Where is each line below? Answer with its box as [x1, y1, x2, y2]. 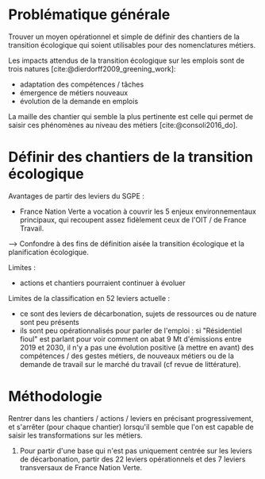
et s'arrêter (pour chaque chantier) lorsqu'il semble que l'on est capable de [8, 422, 254, 431]
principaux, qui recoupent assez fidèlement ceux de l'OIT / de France [19, 214, 247, 224]
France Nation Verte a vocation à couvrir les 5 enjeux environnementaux [19, 207, 256, 216]
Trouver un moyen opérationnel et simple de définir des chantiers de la [8, 32, 240, 41]
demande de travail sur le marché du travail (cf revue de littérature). [19, 359, 241, 369]
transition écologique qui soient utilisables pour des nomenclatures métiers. [8, 40, 256, 49]
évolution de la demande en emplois [19, 96, 139, 106]
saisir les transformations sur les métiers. [8, 431, 143, 440]
